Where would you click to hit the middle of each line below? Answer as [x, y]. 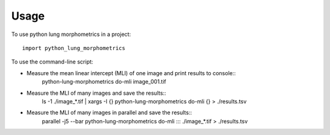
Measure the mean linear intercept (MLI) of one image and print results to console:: [131, 73]
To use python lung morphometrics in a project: [71, 34]
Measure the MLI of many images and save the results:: [96, 93]
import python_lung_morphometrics [74, 48]
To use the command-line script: [52, 62]
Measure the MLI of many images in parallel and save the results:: [109, 112]
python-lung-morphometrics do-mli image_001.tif [104, 82]
